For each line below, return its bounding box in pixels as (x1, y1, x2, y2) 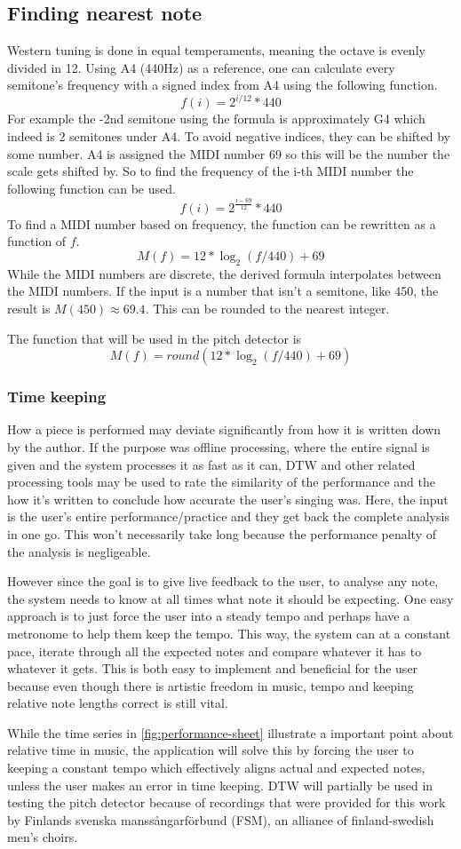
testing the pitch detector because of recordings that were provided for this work (7, 793, 446, 812)
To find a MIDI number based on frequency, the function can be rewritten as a (7, 214, 436, 233)
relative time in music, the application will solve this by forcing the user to (7, 741, 414, 759)
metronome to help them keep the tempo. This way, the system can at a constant (7, 623, 451, 642)
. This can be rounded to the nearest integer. (145, 298, 390, 317)
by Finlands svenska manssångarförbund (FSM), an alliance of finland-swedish (7, 810, 434, 829)
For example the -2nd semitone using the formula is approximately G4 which (7, 109, 425, 128)
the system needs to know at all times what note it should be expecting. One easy (7, 589, 454, 607)
